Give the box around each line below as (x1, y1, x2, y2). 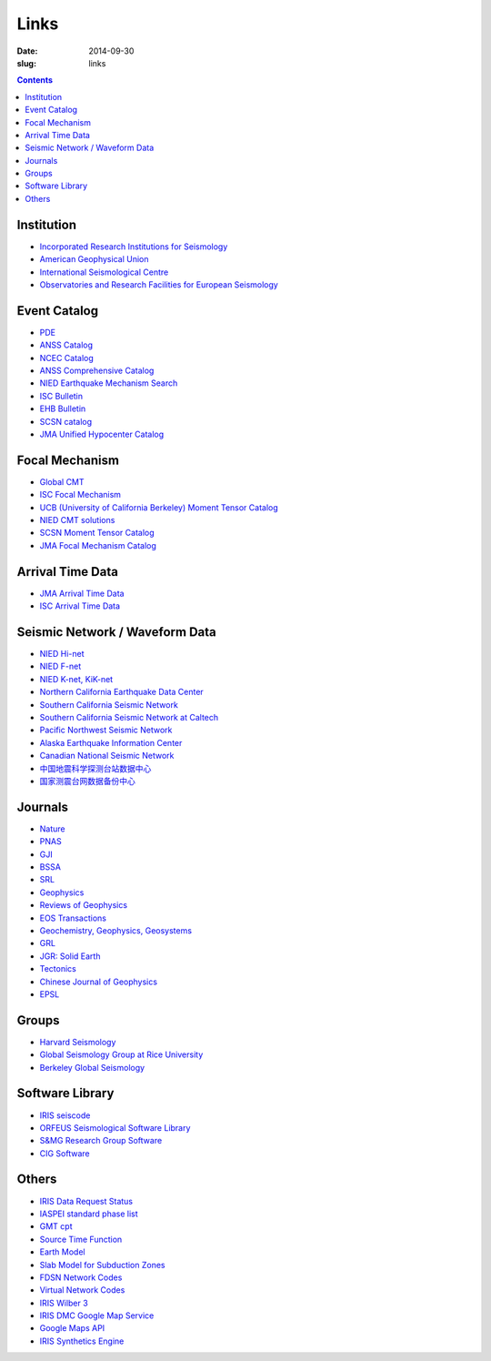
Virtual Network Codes (39, 1285, 125, 1295)
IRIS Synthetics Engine (39, 1336, 125, 1346)
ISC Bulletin (39, 390, 84, 401)
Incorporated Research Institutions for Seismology (39, 241, 228, 252)
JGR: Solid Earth (39, 951, 101, 962)
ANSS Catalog (39, 339, 94, 350)
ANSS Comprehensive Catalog (39, 365, 155, 376)
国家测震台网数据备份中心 (39, 775, 135, 786)
